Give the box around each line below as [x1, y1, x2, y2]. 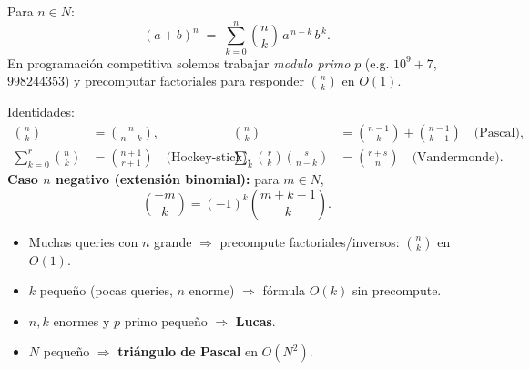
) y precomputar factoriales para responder [65, 71, 304, 90]
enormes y [53, 311, 110, 330]
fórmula [262, 281, 306, 300]
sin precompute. [352, 281, 442, 300]
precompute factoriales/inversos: [219, 231, 400, 251]
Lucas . [235, 311, 276, 330]
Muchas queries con [28, 231, 138, 251]
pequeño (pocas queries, [39, 281, 173, 300]
